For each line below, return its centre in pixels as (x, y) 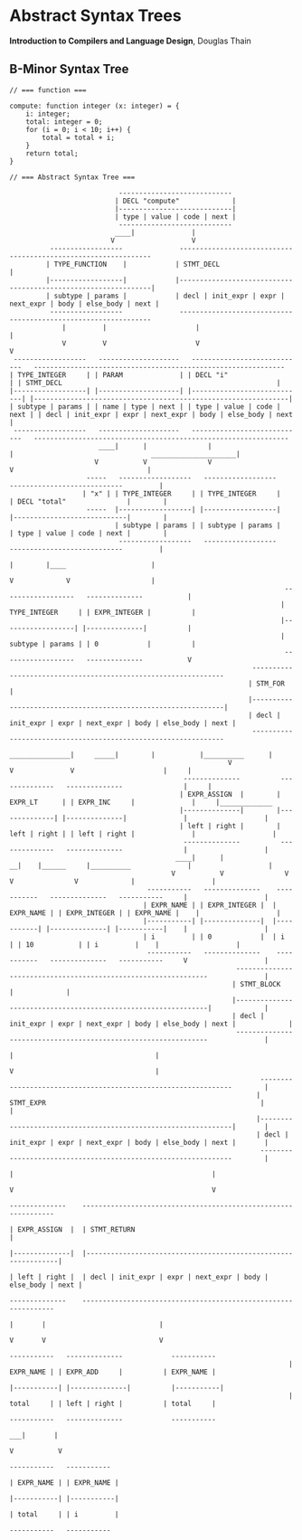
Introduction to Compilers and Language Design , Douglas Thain (130, 41)
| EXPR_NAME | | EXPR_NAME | (64, 1483)
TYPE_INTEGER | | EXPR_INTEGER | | (103, 612)
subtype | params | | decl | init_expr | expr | (169, 296)
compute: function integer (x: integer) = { (94, 106)
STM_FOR (270, 684)
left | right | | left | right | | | (143, 834)
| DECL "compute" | (175, 201)
